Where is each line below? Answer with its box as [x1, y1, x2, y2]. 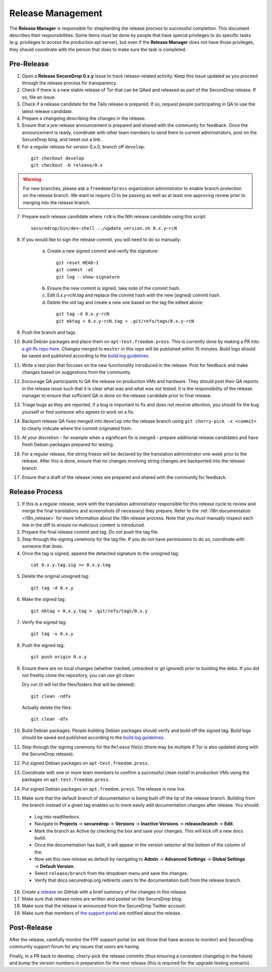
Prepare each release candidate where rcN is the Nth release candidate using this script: [22, 214, 207, 220]
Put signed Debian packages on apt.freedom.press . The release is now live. [22, 786, 186, 792]
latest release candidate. [22, 108, 73, 114]
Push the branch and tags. [22, 329, 77, 335]
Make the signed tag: [22, 596, 66, 602]
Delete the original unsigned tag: [22, 573, 90, 579]
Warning [23, 176, 41, 182]
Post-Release [9, 923, 53, 932]
